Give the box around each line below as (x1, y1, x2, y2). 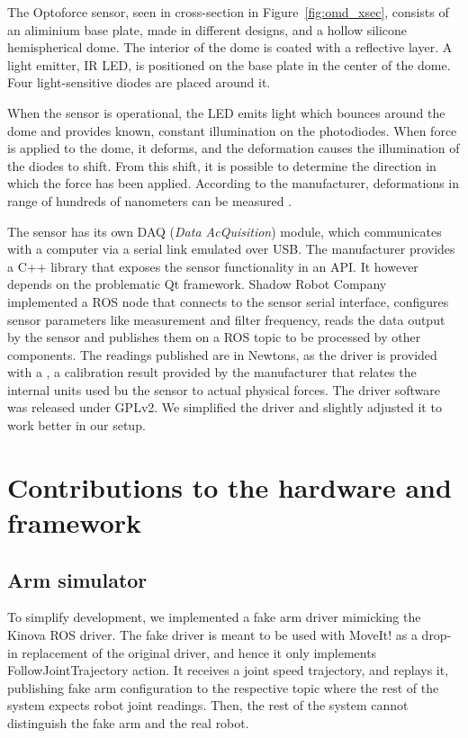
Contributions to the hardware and (7, 468, 452, 505)
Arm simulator (7, 565, 148, 593)
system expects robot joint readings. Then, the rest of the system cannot (7, 696, 409, 715)
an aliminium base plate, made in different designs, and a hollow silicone (7, 20, 408, 39)
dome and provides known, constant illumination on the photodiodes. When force (7, 121, 457, 139)
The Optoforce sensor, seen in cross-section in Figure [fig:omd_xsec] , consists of (7, 3, 449, 21)
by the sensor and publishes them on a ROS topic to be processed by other (7, 328, 421, 346)
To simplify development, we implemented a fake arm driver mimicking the (7, 607, 421, 626)
